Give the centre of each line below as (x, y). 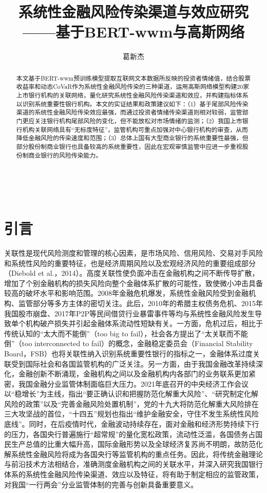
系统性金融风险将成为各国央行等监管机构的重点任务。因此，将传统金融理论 (137, 454)
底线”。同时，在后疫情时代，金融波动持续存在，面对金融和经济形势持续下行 (132, 424)
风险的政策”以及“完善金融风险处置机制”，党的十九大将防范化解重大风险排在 (131, 403)
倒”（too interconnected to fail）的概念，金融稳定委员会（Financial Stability (129, 343)
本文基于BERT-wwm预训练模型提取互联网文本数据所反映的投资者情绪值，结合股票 (133, 78)
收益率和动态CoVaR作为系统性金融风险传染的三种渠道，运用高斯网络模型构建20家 (133, 87)
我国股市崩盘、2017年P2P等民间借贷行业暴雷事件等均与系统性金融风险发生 (130, 313)
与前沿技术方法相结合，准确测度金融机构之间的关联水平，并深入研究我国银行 (133, 464)
